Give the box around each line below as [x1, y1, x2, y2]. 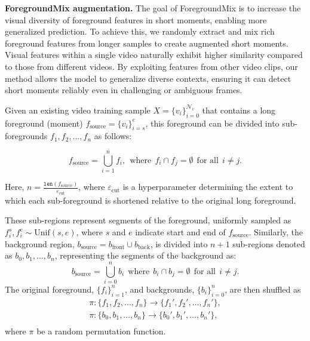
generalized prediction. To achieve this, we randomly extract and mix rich [5, 25, 275, 38]
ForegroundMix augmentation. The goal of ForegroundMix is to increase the [5, 2, 301, 14]
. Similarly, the [248, 226, 303, 238]
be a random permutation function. [36, 324, 166, 337]
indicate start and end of [135, 226, 226, 238]
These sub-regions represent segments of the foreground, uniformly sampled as [5, 214, 291, 226]
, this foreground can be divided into [145, 116, 280, 129]
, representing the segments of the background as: [54, 249, 237, 262]
